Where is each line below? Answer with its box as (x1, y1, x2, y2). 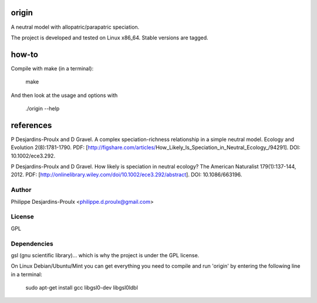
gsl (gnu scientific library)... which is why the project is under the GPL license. (11, 251, 200, 258)
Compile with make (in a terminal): (11, 65, 94, 72)
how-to (11, 49, 38, 59)
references (11, 120, 52, 130)
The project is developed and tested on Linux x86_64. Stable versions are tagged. (11, 34, 208, 41)
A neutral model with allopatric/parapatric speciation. (11, 23, 140, 31)
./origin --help (25, 105, 60, 112)
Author (11, 186, 32, 194)
